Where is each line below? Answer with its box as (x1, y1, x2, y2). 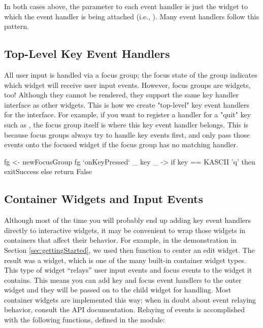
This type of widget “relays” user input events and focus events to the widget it (4, 265, 252, 275)
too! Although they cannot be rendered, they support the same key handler (4, 89, 239, 100)
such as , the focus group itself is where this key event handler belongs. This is (4, 119, 249, 129)
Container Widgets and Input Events (4, 191, 203, 207)
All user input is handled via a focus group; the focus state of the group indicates (4, 69, 257, 80)
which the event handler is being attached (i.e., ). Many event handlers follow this (4, 11, 259, 21)
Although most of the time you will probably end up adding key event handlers (4, 215, 251, 225)
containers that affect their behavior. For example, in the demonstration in (4, 235, 237, 245)
